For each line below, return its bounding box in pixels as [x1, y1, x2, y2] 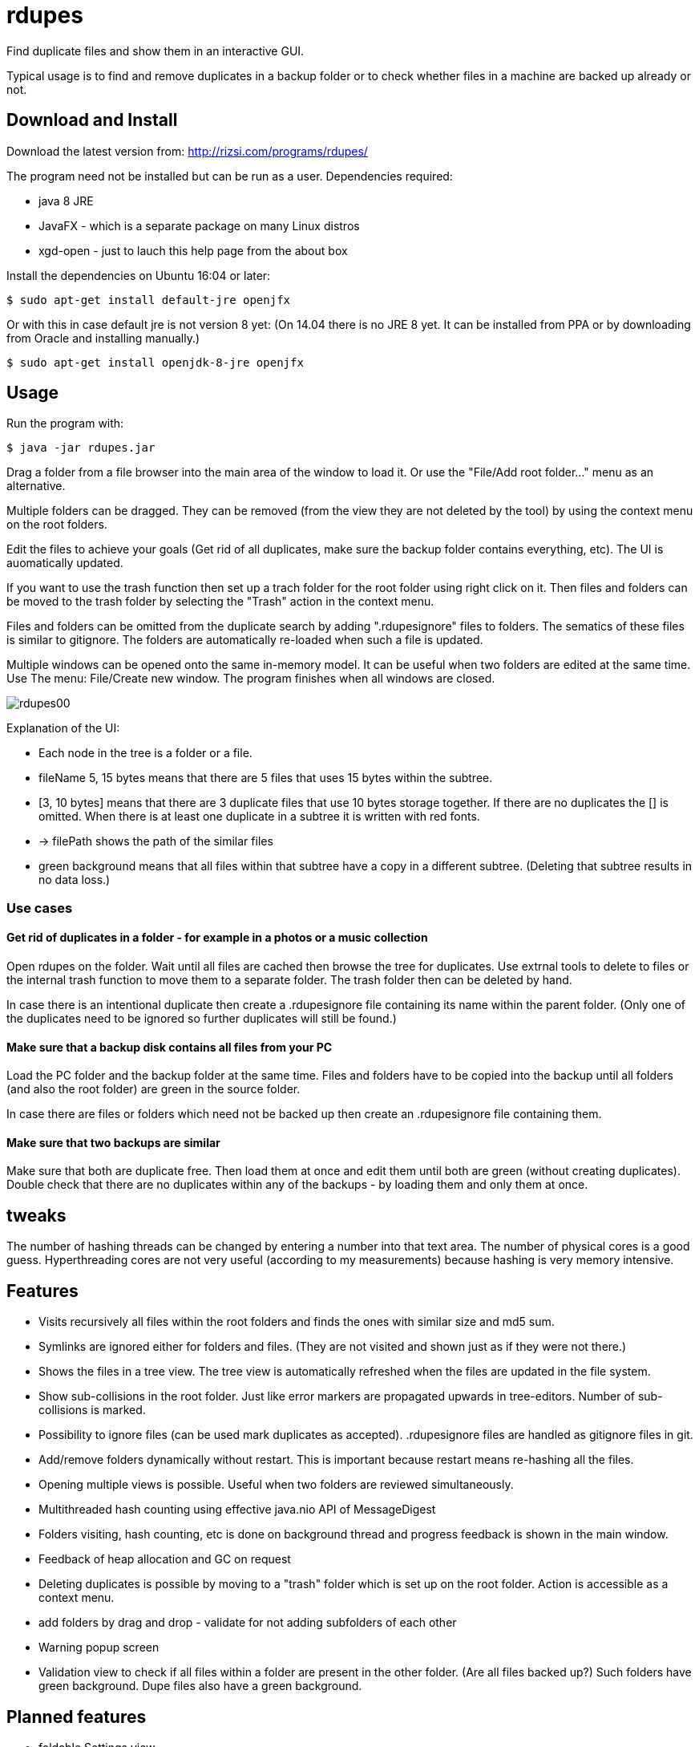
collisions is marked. [38, 1403, 146, 1417]
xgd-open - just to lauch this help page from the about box [38, 243, 348, 257]
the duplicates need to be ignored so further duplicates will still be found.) [6, 1011, 397, 1026]
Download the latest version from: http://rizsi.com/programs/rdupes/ [6, 144, 368, 158]
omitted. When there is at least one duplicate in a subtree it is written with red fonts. [38, 809, 480, 824]
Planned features [6, 1706, 147, 1727]
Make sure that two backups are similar [6, 1135, 220, 1149]
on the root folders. [6, 517, 107, 532]
